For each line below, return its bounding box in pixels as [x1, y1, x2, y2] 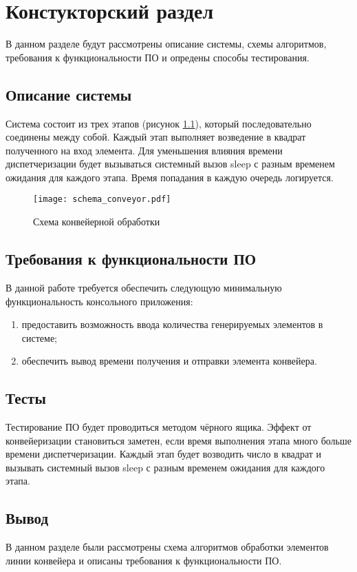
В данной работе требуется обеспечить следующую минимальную [6, 280, 282, 294]
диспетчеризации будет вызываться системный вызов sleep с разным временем [6, 156, 335, 171]
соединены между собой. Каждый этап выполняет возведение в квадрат [6, 130, 306, 144]
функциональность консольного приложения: [6, 294, 193, 308]
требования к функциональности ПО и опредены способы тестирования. [6, 50, 310, 64]
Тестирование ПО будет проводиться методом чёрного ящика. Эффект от [6, 420, 312, 434]
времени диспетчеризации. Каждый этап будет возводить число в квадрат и [6, 447, 322, 461]
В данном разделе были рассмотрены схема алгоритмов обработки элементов [6, 540, 329, 554]
